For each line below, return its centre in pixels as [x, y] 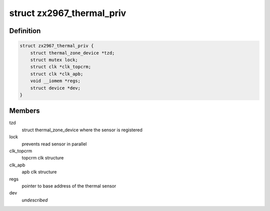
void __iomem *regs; [55, 81]
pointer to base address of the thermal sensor [69, 186]
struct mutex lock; [54, 60]
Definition [25, 31]
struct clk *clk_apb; [57, 74]
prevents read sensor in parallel [54, 144]
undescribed [35, 200]
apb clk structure [39, 172]
